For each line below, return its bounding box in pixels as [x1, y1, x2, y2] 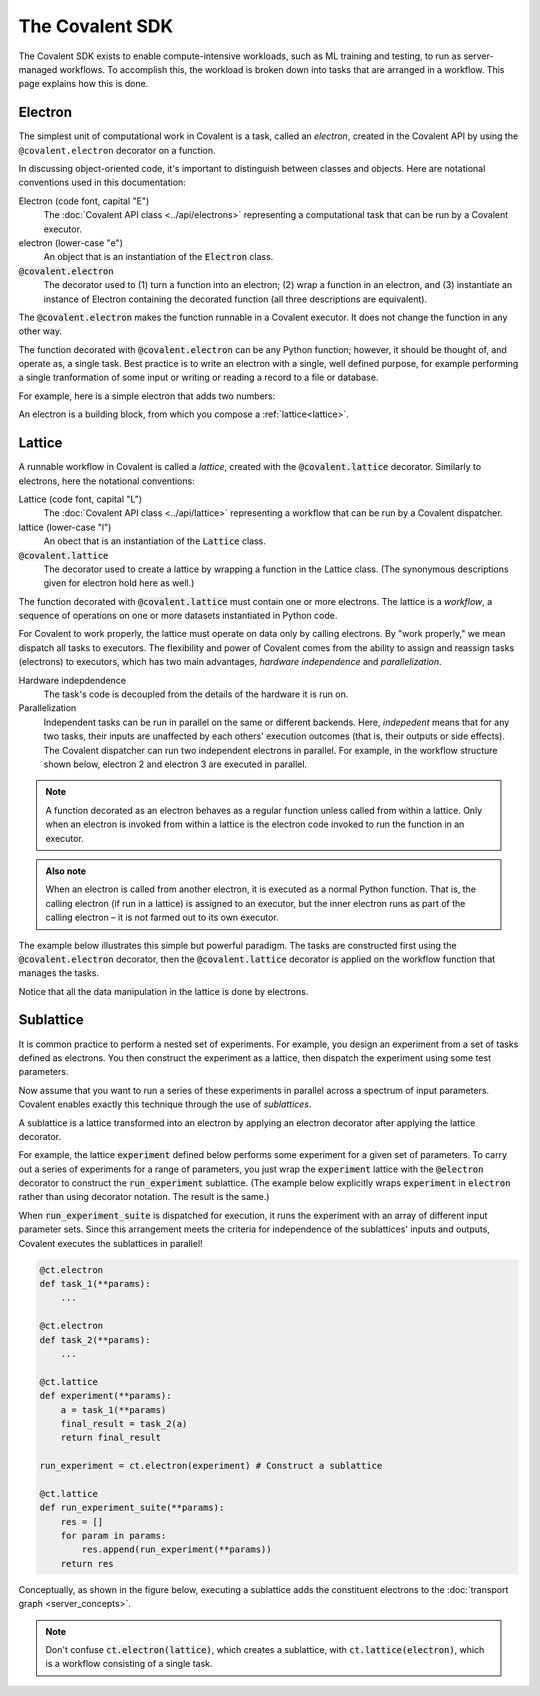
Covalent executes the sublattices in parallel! [18, 1237, 204, 1249]
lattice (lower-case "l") [18, 521, 112, 533]
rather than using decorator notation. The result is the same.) [18, 1191, 270, 1203]
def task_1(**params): [39, 1278, 151, 1290]
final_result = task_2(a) [60, 1418, 188, 1429]
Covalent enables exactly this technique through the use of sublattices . [18, 1098, 312, 1110]
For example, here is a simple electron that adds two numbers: [18, 390, 276, 402]
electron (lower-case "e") [18, 236, 124, 249]
